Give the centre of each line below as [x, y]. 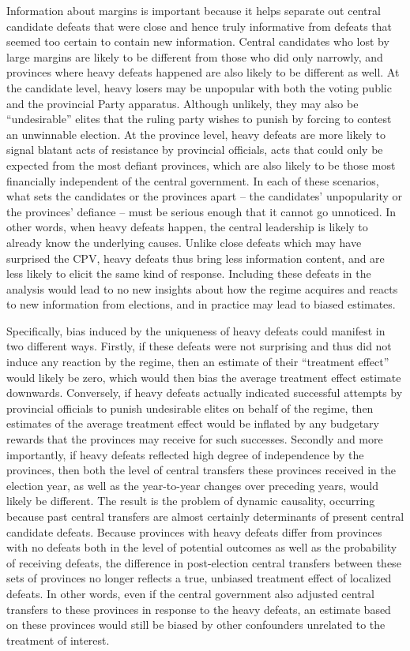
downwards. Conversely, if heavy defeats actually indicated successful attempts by [205, 393]
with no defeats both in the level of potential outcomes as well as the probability [202, 547]
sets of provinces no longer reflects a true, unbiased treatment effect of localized [199, 578]
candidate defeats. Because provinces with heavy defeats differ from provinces [194, 531]
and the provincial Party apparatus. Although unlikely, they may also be [182, 103]
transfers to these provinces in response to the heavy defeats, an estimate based [199, 609]
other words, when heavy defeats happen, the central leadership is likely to [187, 227]
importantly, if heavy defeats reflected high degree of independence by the [185, 454]
